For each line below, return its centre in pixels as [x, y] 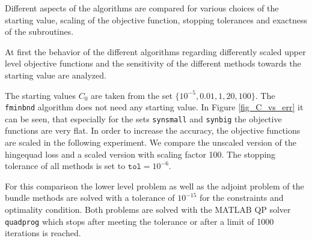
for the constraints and [242, 198]
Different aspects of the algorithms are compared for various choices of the [142, 8]
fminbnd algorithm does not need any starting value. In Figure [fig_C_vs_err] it [154, 107]
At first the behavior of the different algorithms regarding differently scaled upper [155, 51]
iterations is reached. [43, 233]
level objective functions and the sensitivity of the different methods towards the [153, 63]
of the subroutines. [39, 31]
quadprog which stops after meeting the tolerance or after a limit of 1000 [139, 221]
